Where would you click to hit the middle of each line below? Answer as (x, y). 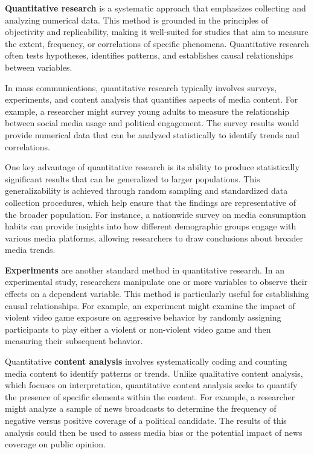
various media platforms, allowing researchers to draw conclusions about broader (154, 238)
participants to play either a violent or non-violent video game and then (138, 329)
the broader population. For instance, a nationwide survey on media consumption (155, 214)
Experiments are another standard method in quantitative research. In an (145, 270)
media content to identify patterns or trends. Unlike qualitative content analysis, (154, 373)
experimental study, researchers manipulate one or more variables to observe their (156, 282)
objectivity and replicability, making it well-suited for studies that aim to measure (157, 32)
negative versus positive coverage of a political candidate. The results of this (146, 420)
